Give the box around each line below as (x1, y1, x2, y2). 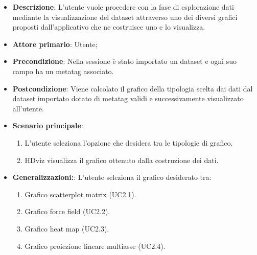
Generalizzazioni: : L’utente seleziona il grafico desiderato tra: (12, 172, 212, 182)
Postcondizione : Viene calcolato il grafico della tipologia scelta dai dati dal (12, 83, 253, 94)
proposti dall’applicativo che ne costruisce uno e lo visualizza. (12, 21, 205, 32)
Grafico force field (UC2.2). (25, 206, 110, 217)
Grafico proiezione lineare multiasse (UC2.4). (25, 240, 166, 251)
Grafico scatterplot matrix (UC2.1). (25, 189, 136, 199)
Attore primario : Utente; (12, 38, 98, 49)
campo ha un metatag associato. (12, 65, 114, 76)
